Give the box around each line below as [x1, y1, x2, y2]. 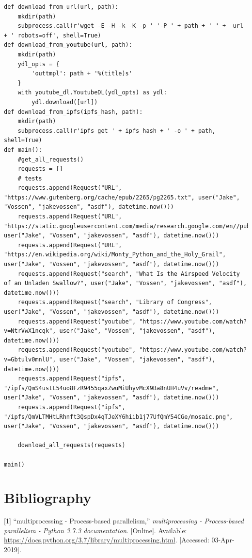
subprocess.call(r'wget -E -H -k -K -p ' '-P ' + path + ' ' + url [17, 22, 243, 30]
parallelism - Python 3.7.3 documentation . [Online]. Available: [4, 525, 187, 535]
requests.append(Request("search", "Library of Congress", [17, 299, 212, 306]
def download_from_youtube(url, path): [4, 41, 132, 49]
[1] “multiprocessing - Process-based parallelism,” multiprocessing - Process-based [4, 516, 244, 526]
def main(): [4, 146, 42, 153]
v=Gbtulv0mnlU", [4, 356, 56, 363]
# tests [17, 175, 42, 182]
